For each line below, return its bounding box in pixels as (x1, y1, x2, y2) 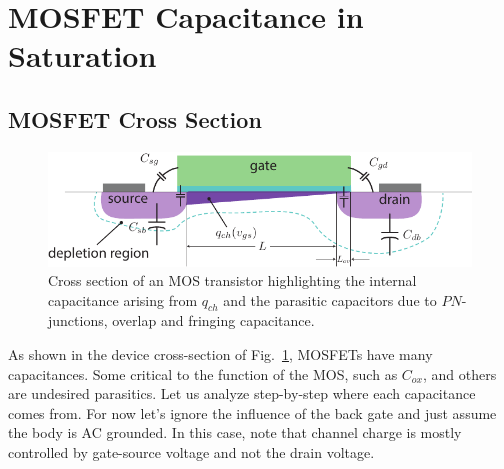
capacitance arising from (48, 289, 198, 310)
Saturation (8, 35, 157, 76)
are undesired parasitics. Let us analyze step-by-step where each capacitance (8, 383, 476, 404)
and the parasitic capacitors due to (223, 289, 437, 310)
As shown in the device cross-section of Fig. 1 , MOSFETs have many (8, 344, 433, 365)
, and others (422, 363, 497, 384)
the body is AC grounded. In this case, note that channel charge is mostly (8, 422, 462, 443)
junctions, (48, 310, 108, 331)
